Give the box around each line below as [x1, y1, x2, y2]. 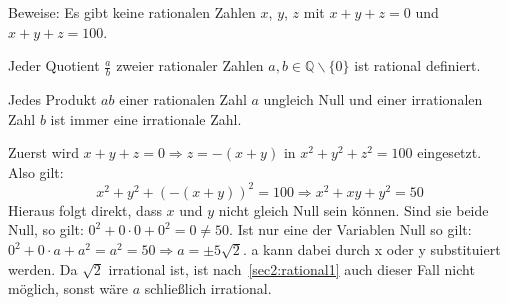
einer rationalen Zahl [119, 89, 247, 110]
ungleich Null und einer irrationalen [263, 89, 483, 110]
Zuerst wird [8, 142, 79, 163]
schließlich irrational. [144, 278, 272, 299]
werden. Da [8, 258, 78, 279]
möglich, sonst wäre [8, 278, 128, 299]
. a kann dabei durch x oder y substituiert [242, 239, 501, 260]
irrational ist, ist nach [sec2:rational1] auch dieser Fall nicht [108, 258, 475, 279]
